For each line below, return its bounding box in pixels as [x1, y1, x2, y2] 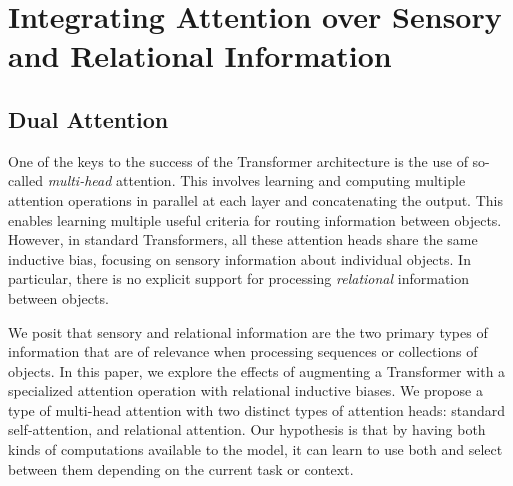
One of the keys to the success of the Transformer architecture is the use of [8, 150, 468, 171]
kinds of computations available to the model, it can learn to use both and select [8, 439, 503, 460]
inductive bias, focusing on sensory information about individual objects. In [8, 248, 471, 269]
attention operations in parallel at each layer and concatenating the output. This [8, 189, 503, 210]
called [8, 170, 43, 191]
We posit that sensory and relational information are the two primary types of [8, 321, 488, 342]
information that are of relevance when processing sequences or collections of [8, 341, 478, 362]
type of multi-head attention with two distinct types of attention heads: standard [8, 399, 505, 420]
